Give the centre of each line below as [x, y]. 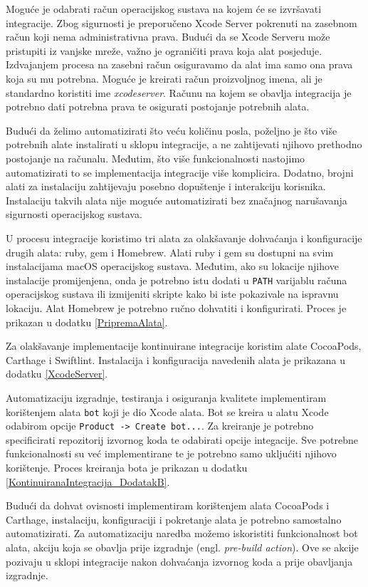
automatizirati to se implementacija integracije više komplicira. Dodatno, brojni [180, 172]
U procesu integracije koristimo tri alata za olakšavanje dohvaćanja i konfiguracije [184, 238]
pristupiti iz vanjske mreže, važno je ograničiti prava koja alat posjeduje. [164, 50]
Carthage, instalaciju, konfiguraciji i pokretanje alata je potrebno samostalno [174, 519]
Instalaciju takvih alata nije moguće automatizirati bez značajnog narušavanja [177, 200]
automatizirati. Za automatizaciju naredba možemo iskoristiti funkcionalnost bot [182, 533]
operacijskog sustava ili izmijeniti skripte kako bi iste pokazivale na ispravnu [172, 294]
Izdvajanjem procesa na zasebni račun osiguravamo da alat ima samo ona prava [179, 64]
